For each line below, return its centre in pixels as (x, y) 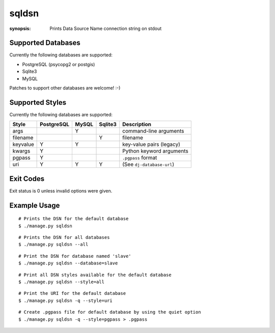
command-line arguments (153, 131)
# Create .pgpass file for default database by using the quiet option (110, 312)
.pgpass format (140, 158)
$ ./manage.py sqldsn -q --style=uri (66, 300)
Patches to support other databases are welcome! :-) (65, 88)
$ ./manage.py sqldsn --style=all (61, 282)
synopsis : (20, 28)
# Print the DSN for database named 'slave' (75, 256)
